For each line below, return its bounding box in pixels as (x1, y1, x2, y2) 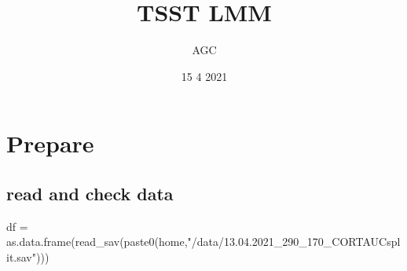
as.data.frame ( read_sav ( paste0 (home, (6, 233, 188, 250)
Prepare (6, 127, 94, 159)
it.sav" (6, 248, 36, 265)
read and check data (6, 181, 174, 205)
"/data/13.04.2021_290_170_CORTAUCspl (187, 233, 401, 250)
